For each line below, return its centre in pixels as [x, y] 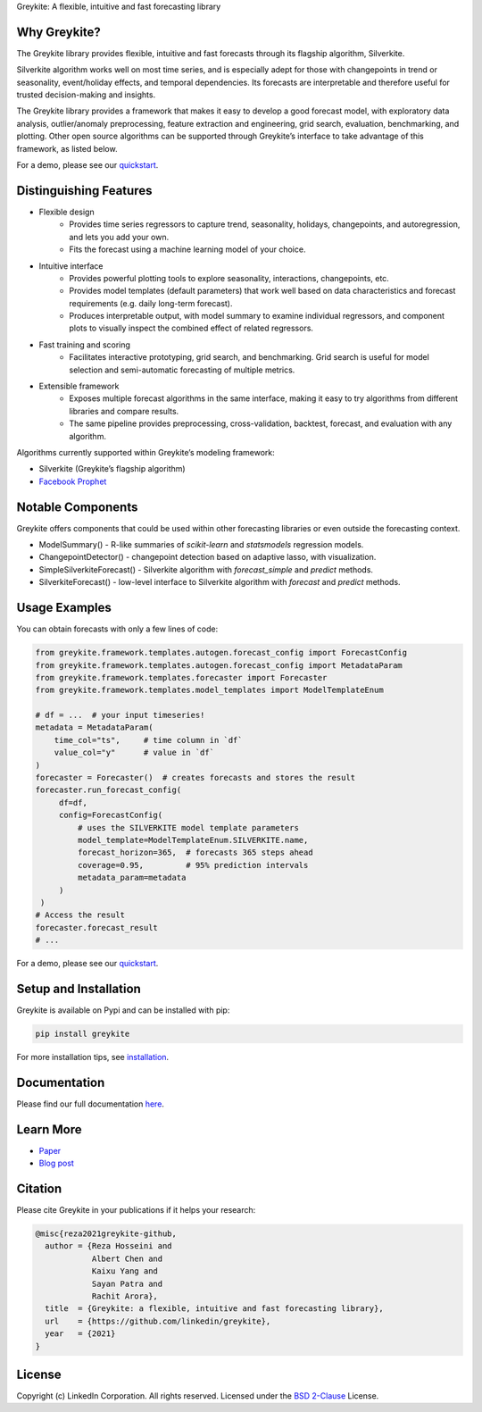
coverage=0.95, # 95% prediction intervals [193, 865]
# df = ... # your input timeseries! [120, 715]
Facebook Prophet [73, 481]
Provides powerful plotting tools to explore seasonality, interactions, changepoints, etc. [229, 278]
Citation [39, 1188]
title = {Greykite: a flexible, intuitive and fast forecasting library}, [214, 1309]
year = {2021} [80, 1334]
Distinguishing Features [84, 191]
